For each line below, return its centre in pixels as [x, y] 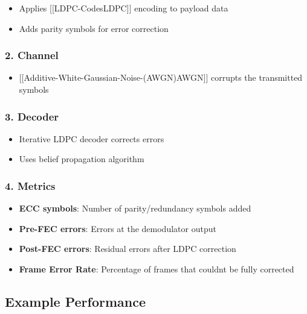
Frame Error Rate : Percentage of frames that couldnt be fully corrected [157, 269]
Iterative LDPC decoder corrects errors [92, 138]
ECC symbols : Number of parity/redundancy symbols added [135, 208]
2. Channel [32, 55]
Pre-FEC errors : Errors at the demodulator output [118, 228]
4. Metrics [30, 185]
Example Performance [76, 301]
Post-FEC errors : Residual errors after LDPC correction [128, 249]
